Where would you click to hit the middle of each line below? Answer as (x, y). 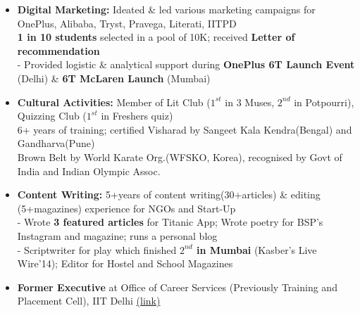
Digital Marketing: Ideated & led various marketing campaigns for (166, 9)
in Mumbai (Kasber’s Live (257, 249)
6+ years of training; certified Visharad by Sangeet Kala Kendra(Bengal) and (185, 129)
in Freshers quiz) (137, 116)
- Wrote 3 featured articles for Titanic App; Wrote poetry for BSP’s (170, 222)
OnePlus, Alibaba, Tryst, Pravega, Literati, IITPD (127, 23)
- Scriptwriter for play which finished (97, 249)
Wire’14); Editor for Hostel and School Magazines (125, 263)
